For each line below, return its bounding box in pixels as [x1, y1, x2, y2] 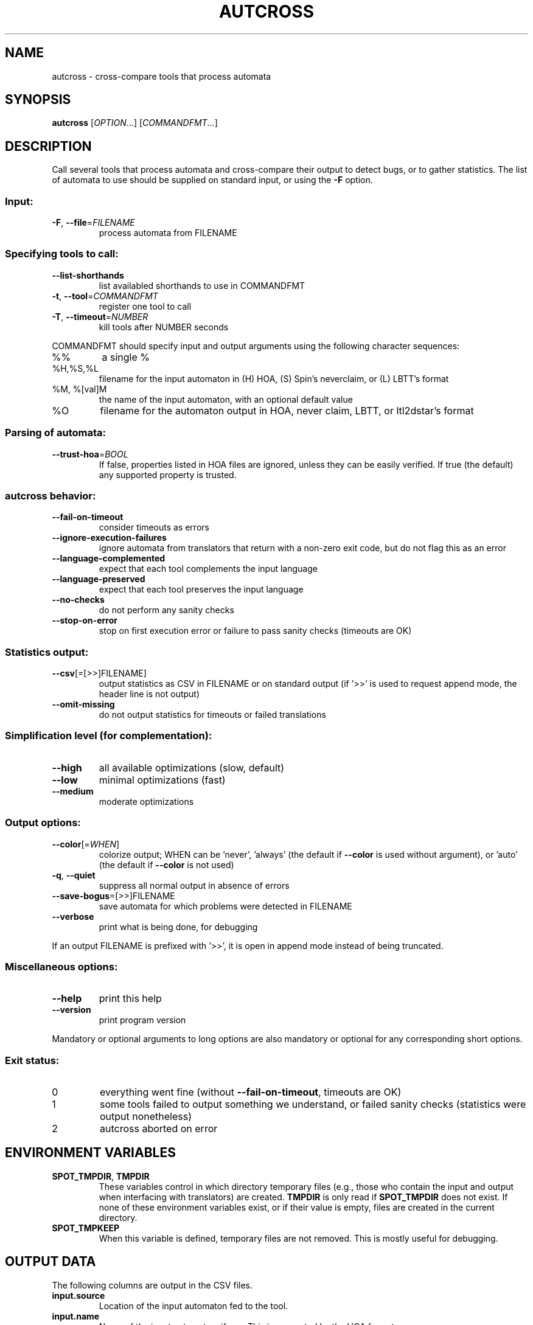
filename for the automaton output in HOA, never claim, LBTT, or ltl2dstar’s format [100, 404, 474, 417]
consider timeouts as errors [99, 522, 209, 533]
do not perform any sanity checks [99, 605, 234, 616]
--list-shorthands [52, 270, 124, 280]
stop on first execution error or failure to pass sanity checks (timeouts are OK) [99, 625, 412, 636]
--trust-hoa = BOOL [52, 448, 128, 459]
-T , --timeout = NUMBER [52, 311, 148, 322]
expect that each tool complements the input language [99, 563, 318, 574]
